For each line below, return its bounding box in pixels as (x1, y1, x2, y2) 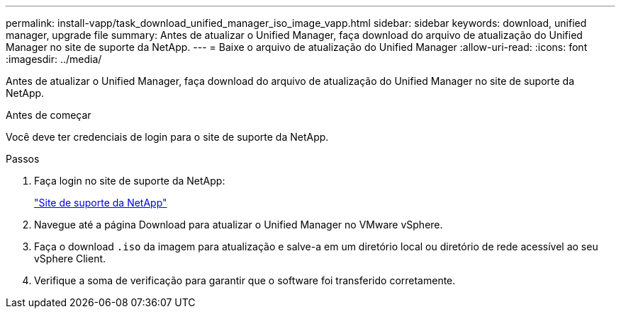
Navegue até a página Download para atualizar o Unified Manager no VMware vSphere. (34, 219, 443, 231)
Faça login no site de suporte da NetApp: (34, 175, 225, 187)
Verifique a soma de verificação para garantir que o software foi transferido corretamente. (34, 274, 456, 286)
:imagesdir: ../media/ (6, 53, 102, 65)
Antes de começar (6, 109, 91, 121)
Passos (6, 153, 40, 165)
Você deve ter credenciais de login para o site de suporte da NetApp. (6, 131, 329, 143)
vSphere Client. (34, 252, 106, 264)
